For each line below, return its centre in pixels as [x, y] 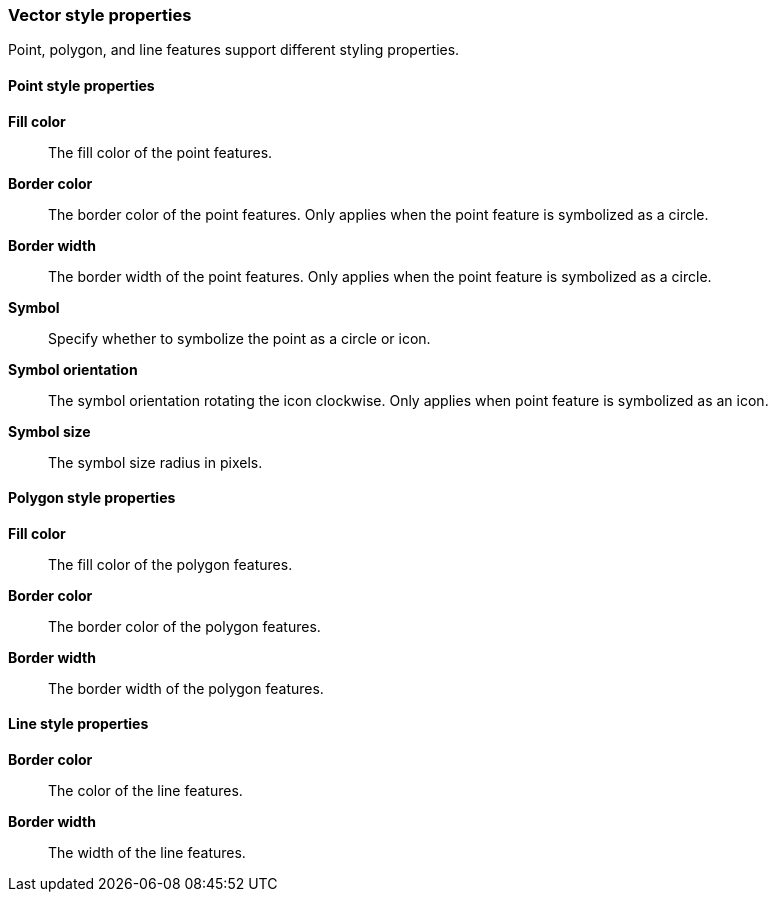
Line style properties [78, 724]
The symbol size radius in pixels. [155, 462]
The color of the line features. [145, 791]
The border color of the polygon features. [184, 626]
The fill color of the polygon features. [170, 564]
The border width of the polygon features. [186, 688]
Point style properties [81, 85]
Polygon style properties [92, 498]
